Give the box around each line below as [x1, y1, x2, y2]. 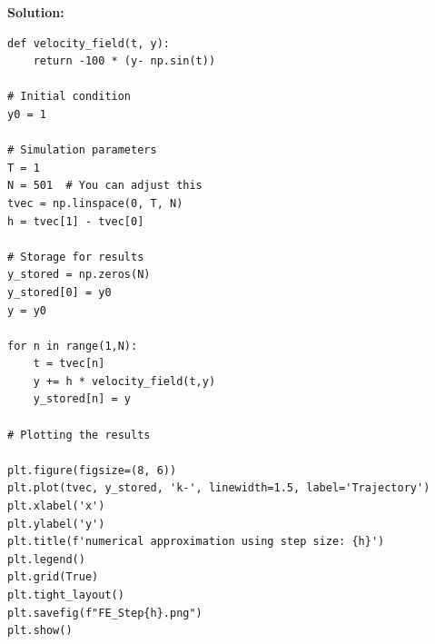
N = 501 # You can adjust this [7, 179, 203, 193]
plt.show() [7, 624, 73, 638]
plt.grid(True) [7, 570, 99, 584]
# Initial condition [7, 90, 132, 104]
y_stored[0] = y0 [7, 285, 112, 299]
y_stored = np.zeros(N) [7, 268, 151, 282]
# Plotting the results [7, 428, 151, 441]
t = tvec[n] [33, 357, 105, 371]
